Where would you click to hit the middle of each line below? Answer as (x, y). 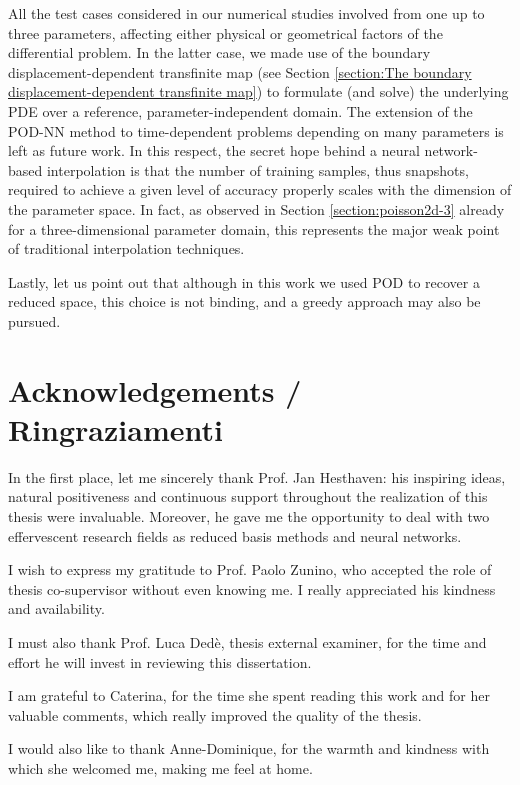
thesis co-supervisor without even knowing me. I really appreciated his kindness (252, 588)
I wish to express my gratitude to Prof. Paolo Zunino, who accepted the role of (250, 569)
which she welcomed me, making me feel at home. (160, 767)
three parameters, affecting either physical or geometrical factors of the (225, 32)
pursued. (34, 320)
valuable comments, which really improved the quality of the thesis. (215, 714)
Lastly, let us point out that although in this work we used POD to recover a (244, 281)
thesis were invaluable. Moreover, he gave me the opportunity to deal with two (249, 516)
